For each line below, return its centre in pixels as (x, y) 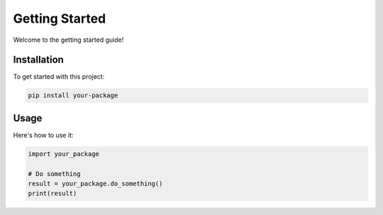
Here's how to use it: (43, 135)
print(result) (52, 194)
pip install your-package (73, 95)
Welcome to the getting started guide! (68, 40)
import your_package (63, 154)
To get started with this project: (59, 77)
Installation (38, 60)
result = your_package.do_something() (95, 184)
